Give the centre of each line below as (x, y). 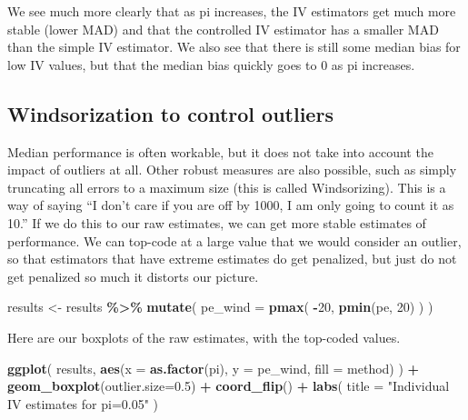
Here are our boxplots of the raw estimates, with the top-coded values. (204, 337)
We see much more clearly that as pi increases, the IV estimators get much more (232, 11)
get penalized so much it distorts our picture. (133, 276)
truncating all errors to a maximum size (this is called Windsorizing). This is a (227, 187)
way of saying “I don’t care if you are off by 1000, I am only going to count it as (231, 205)
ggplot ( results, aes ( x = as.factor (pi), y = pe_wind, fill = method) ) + (214, 368)
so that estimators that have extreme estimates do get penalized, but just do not (232, 259)
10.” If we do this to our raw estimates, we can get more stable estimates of (217, 222)
